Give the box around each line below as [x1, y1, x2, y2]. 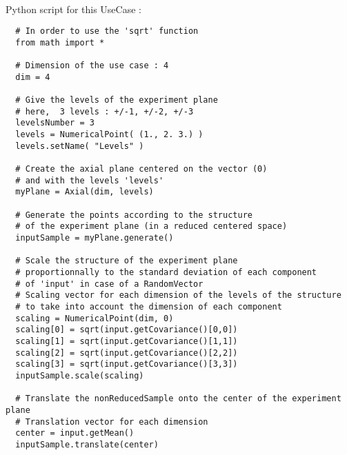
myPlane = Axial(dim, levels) [15, 187, 154, 197]
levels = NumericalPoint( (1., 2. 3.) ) [15, 130, 204, 140]
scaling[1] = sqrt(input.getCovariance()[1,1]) [15, 336, 238, 346]
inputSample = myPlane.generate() [15, 233, 174, 243]
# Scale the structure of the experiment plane [15, 256, 238, 266]
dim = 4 [15, 72, 50, 82]
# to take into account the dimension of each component [15, 301, 282, 312]
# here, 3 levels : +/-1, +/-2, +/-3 [15, 106, 194, 117]
